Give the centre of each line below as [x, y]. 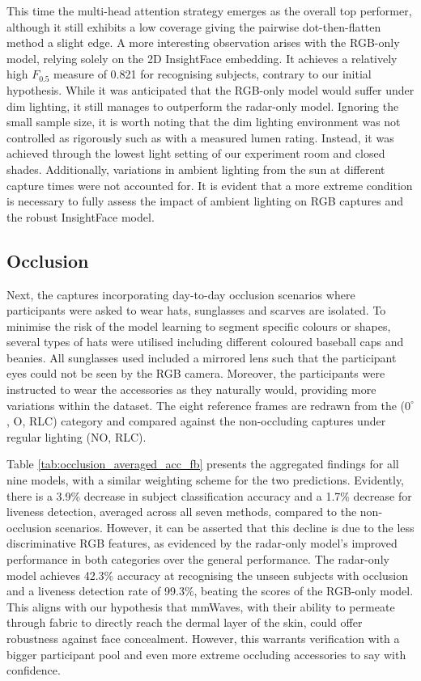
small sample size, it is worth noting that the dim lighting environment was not [204, 122]
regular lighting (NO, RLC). [77, 436]
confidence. [34, 670]
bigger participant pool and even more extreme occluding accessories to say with [206, 654]
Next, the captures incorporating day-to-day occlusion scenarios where [181, 294]
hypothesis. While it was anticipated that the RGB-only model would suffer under [210, 89]
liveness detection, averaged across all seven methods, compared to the [182, 512]
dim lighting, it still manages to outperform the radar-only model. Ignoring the [203, 106]
